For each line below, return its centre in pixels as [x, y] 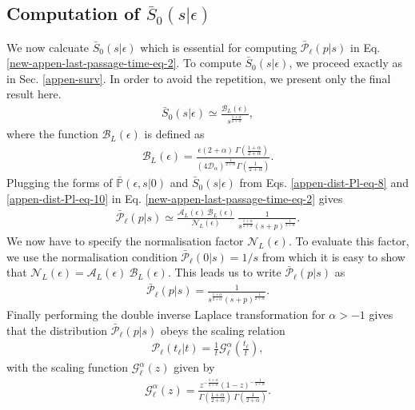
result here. [34, 94]
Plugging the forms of [60, 183]
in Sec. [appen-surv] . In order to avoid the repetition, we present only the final [199, 78]
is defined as [174, 134]
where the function [52, 134]
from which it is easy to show [333, 256]
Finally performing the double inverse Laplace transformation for [166, 314]
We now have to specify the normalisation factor [125, 241]
